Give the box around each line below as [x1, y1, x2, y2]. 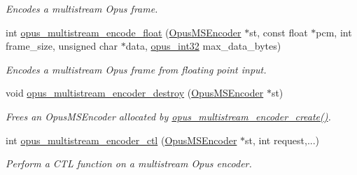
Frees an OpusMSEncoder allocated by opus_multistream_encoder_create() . [6, 108, 331, 123]
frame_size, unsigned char [6, 38, 118, 53]
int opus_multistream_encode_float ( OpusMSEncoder [6, 24, 241, 39]
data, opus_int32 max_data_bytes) [125, 38, 281, 53]
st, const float [249, 24, 308, 39]
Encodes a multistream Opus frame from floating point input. [6, 62, 267, 76]
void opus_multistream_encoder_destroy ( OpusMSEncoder [6, 85, 264, 100]
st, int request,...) [245, 132, 320, 147]
